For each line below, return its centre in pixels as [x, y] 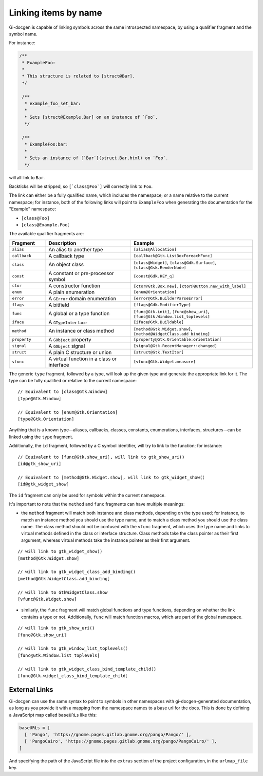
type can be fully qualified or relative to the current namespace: [73, 381]
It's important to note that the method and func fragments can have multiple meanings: [97, 504]
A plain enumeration [72, 292]
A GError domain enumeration [82, 298]
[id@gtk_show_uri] [40, 463]
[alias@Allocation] [155, 249]
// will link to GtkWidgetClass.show [63, 592]
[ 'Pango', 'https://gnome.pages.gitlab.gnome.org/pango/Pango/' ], [108, 734]
